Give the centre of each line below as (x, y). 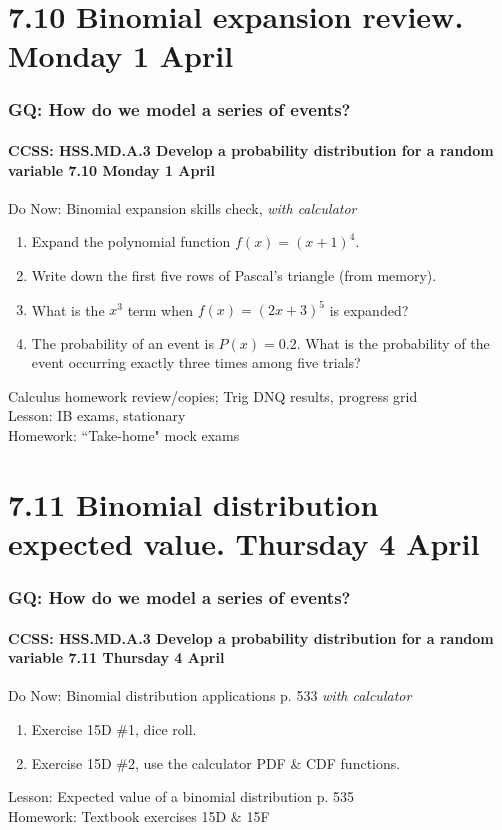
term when (160, 309)
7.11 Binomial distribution (193, 503)
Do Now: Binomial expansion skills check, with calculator (182, 207)
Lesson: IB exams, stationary (97, 415)
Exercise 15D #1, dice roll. (114, 729)
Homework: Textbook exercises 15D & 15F (139, 815)
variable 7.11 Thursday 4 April (116, 657)
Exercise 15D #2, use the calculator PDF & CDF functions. (216, 762)
